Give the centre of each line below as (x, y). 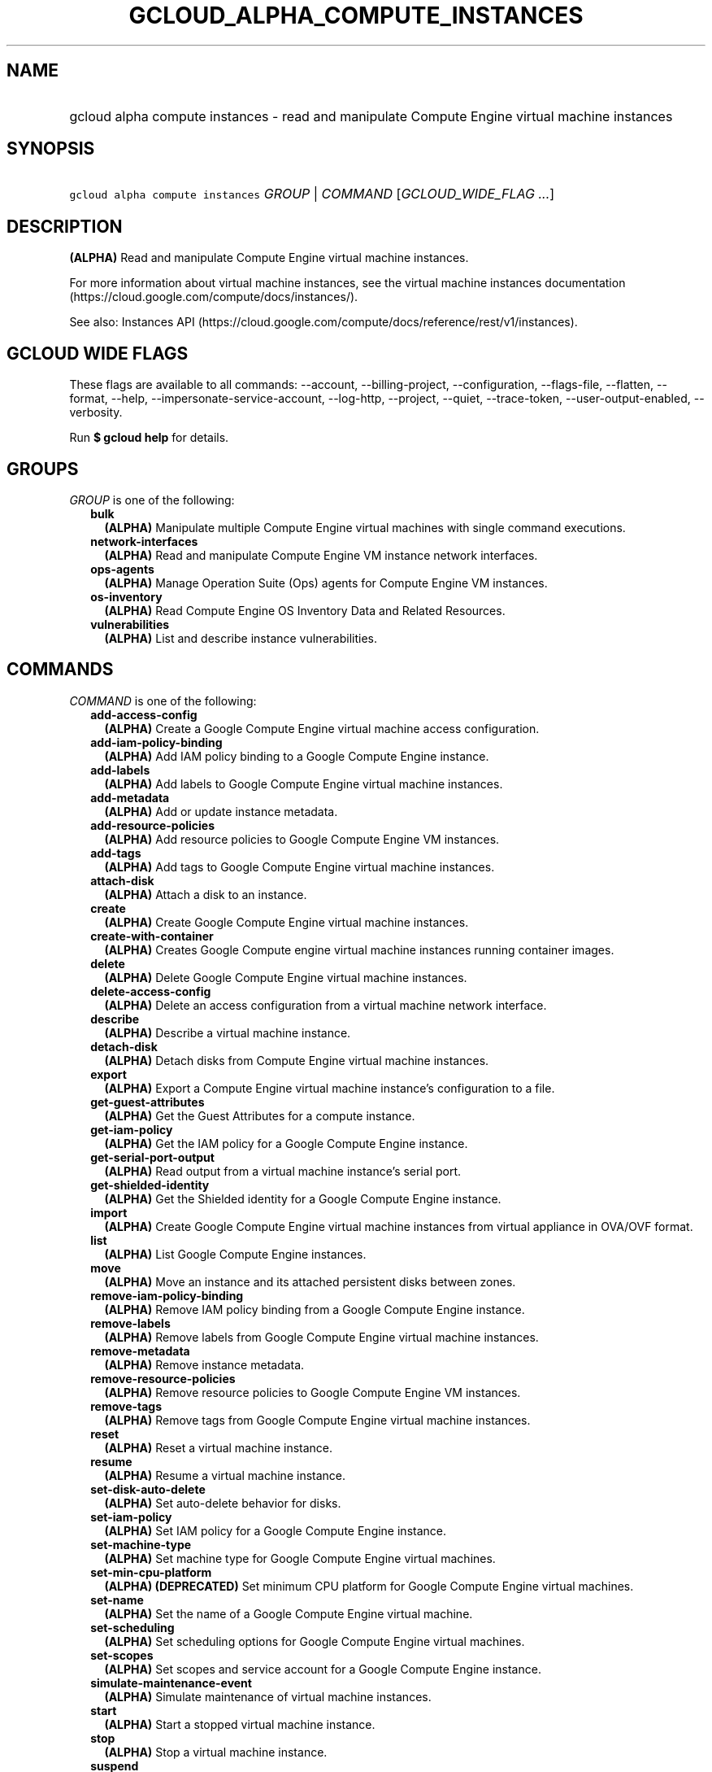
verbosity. (96, 412)
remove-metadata (140, 1351)
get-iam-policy (132, 1129)
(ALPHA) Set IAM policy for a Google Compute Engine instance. (275, 1530)
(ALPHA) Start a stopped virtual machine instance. (240, 1724)
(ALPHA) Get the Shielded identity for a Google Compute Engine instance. (303, 1198)
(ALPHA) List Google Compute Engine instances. (235, 1254)
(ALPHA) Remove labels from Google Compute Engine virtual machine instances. (321, 1337)
